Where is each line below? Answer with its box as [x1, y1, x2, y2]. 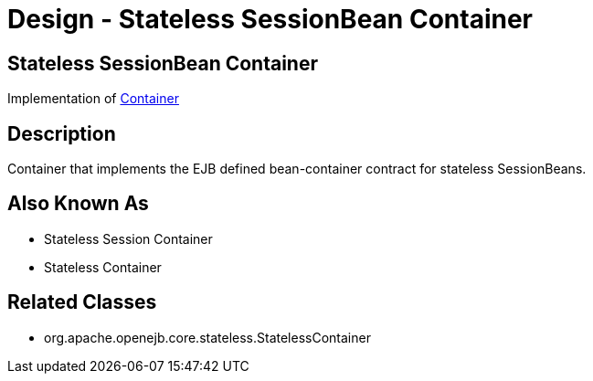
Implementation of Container [7, 90, 179, 107]
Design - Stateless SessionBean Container [7, 4, 533, 35]
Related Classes [7, 291, 157, 314]
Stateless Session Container [44, 230, 213, 247]
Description [7, 122, 116, 145]
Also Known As [7, 192, 149, 216]
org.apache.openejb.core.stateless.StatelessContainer [44, 329, 371, 345]
